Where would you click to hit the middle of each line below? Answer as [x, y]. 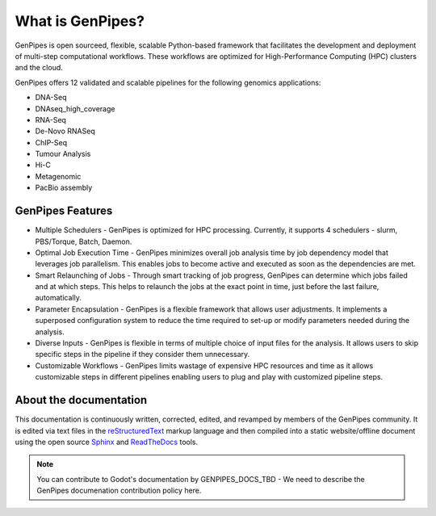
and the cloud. [39, 68]
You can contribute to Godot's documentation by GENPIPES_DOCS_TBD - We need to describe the [201, 479]
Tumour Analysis [63, 154]
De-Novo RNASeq [65, 131]
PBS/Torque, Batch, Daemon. [84, 241]
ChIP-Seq [51, 142]
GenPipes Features [64, 211]
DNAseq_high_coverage [75, 108]
